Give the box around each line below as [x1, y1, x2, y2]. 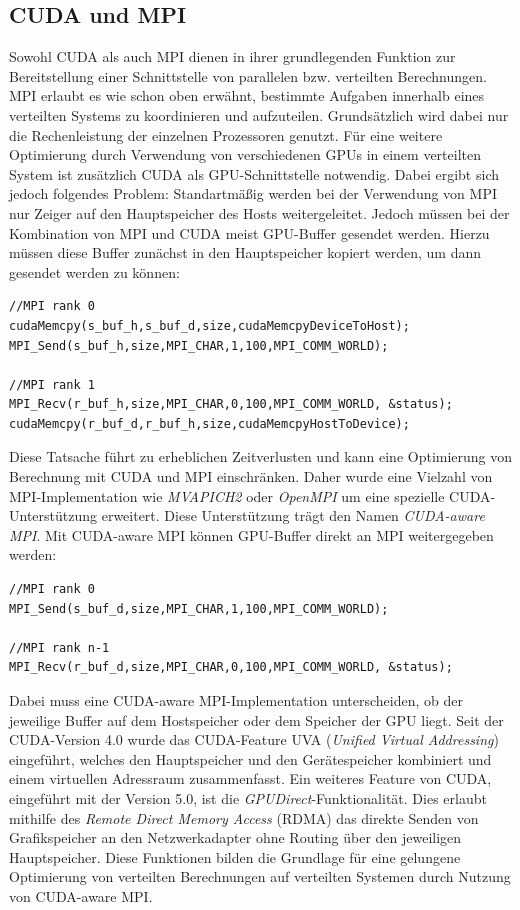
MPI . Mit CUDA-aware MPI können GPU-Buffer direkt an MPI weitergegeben [9, 524, 494, 545]
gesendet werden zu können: [9, 261, 180, 282]
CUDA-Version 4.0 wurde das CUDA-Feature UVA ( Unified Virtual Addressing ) [9, 729, 499, 750]
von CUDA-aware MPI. [9, 885, 153, 906]
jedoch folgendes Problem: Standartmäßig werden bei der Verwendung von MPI [9, 183, 497, 204]
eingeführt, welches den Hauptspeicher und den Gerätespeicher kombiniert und [9, 748, 492, 769]
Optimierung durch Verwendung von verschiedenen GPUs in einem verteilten [9, 144, 481, 165]
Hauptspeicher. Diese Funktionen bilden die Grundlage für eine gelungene [9, 846, 461, 867]
